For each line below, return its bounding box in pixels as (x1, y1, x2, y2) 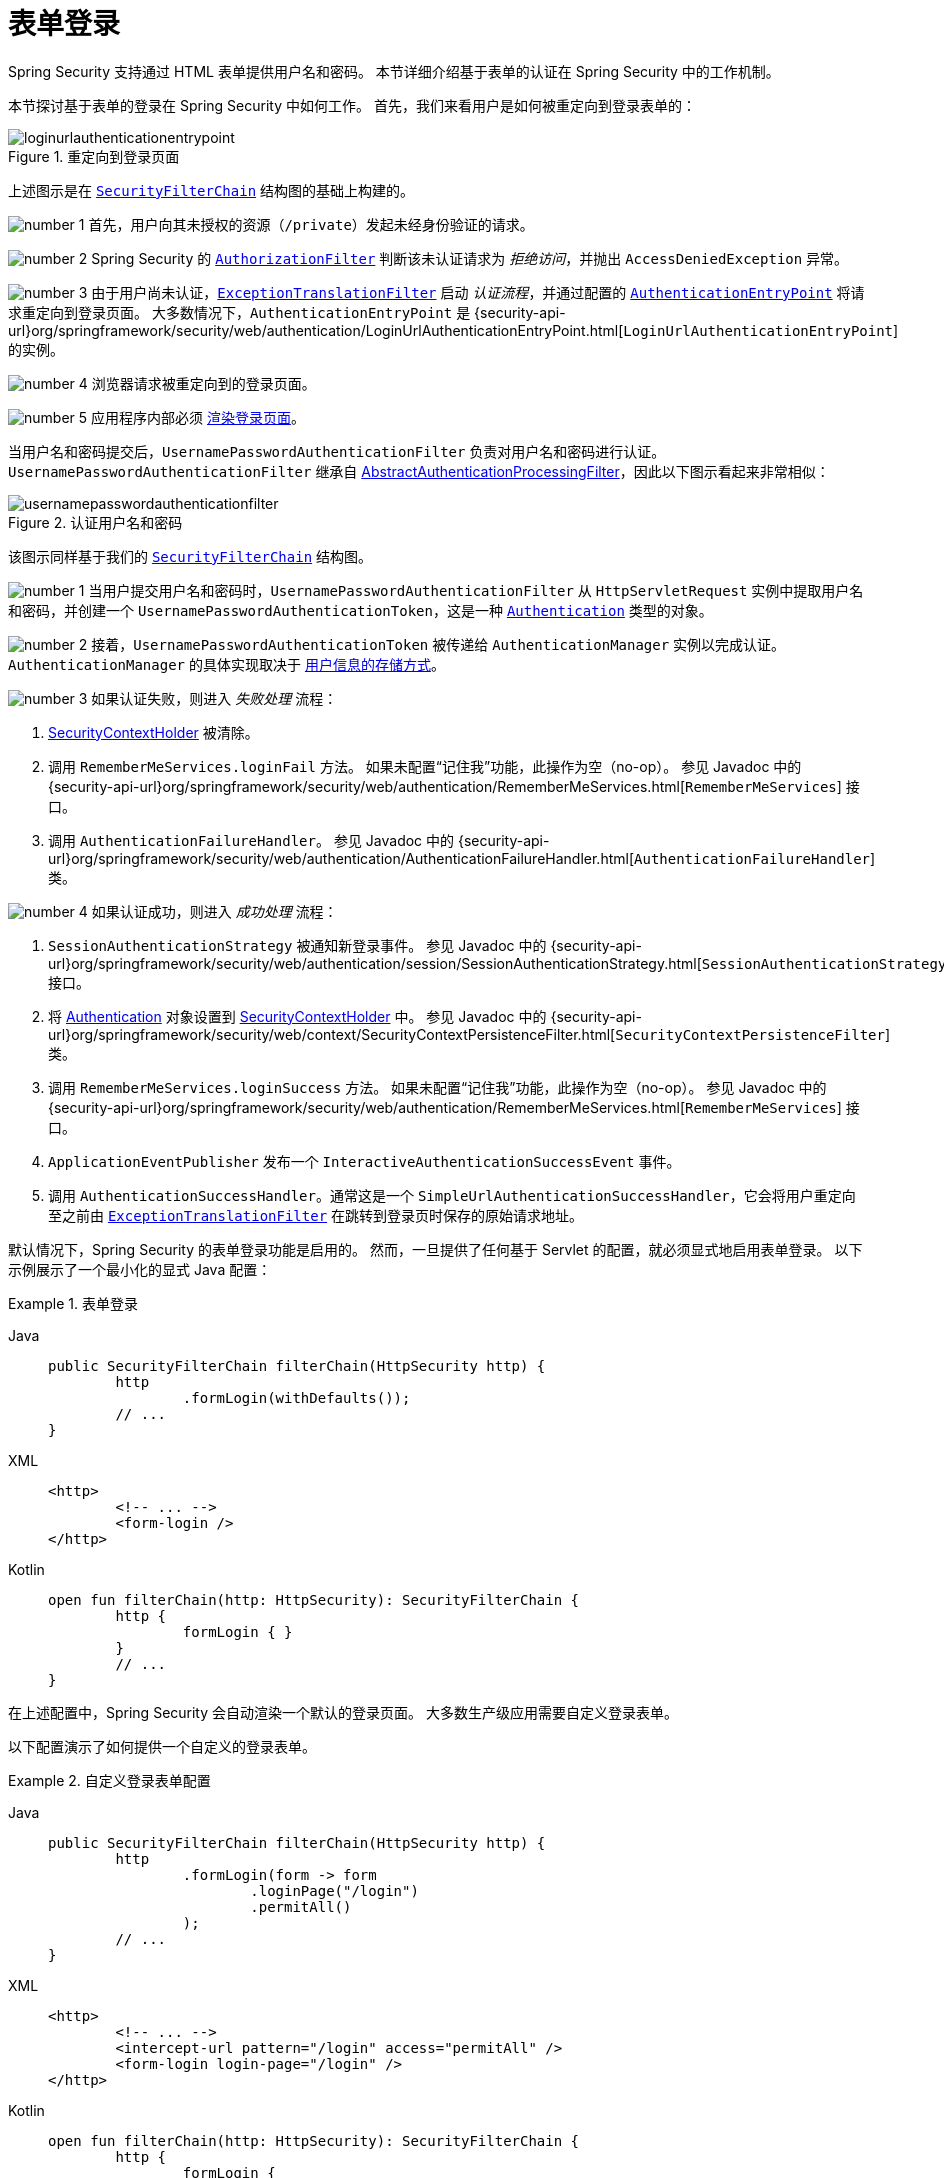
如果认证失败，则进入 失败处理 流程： (91, 689, 338, 707)
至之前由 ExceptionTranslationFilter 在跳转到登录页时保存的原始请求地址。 (48, 1206, 584, 1224)
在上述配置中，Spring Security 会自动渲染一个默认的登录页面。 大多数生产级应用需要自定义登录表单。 (8, 1703, 678, 1721)
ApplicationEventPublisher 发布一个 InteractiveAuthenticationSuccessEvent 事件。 (48, 1152, 681, 1170)
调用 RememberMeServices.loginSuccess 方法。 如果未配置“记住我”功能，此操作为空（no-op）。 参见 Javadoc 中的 (48, 1078, 827, 1096)
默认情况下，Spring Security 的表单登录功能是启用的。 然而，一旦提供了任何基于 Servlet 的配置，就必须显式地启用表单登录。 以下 (8, 1240, 863, 1258)
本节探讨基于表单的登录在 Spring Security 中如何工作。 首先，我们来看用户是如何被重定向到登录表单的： (8, 96, 696, 114)
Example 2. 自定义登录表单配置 (8, 1771, 211, 1789)
